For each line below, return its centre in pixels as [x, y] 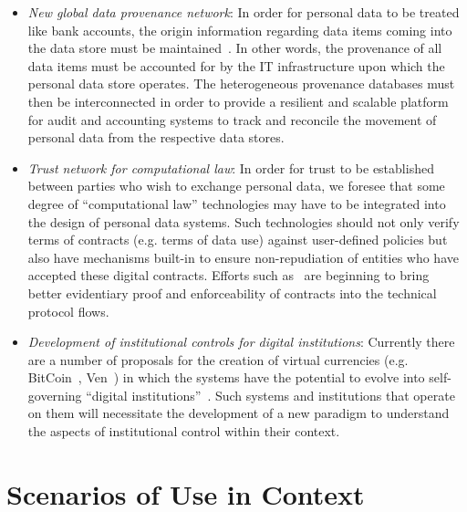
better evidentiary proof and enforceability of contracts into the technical [232, 293]
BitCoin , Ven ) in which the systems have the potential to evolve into [226, 377]
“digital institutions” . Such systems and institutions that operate [270, 395]
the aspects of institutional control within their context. [184, 431]
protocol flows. [68, 311]
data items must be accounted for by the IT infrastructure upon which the [236, 65]
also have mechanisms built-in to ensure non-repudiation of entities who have [243, 257]
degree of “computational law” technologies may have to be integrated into [237, 203]
